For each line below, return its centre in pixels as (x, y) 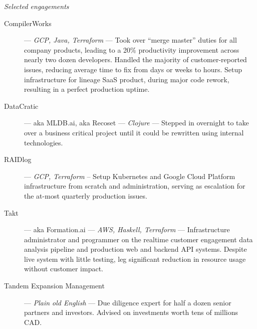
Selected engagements (37, 6)
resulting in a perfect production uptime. (87, 89)
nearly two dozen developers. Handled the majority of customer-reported (136, 59)
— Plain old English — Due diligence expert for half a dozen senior (128, 302)
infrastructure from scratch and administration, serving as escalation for (135, 186)
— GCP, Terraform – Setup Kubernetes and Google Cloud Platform (130, 176)
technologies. (44, 142)
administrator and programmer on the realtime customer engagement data (139, 239)
